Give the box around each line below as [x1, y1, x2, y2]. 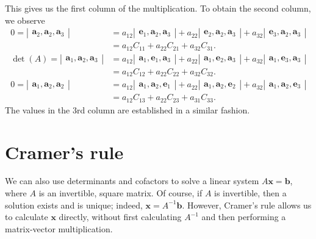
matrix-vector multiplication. [5, 222, 113, 235]
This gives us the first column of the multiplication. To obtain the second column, [5, 2, 311, 14]
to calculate [5, 210, 48, 223]
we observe [5, 13, 45, 26]
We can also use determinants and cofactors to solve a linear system [5, 174, 259, 187]
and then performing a [201, 210, 286, 223]
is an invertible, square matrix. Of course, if [38, 187, 203, 199]
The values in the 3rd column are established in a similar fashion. [5, 103, 250, 116]
